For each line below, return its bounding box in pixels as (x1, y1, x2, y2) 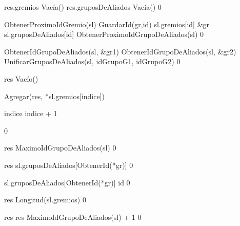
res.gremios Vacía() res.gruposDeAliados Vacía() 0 (4, 2, 162, 12)
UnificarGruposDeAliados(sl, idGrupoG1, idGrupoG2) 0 (4, 56, 181, 67)
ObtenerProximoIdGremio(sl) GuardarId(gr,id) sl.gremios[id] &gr (4, 18, 210, 29)
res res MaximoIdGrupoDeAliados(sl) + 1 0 (4, 211, 142, 222)
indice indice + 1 (4, 108, 57, 119)
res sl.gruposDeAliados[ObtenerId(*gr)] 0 (4, 159, 133, 170)
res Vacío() (4, 73, 38, 84)
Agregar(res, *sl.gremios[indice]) (4, 90, 105, 101)
